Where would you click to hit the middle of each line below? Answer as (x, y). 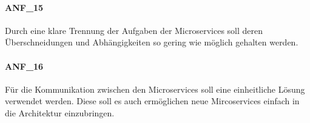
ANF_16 (24, 66)
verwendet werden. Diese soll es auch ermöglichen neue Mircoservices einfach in (152, 101)
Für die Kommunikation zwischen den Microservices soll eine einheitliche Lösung (155, 89)
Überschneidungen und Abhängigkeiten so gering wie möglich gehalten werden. (152, 42)
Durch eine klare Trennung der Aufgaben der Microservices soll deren (134, 30)
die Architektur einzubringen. (60, 112)
